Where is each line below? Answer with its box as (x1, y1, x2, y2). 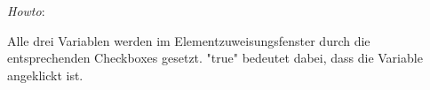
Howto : (7, 2, 45, 19)
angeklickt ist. (7, 65, 84, 84)
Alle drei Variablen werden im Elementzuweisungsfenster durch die (7, 31, 370, 49)
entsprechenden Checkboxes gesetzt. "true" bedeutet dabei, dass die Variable (7, 49, 423, 67)
